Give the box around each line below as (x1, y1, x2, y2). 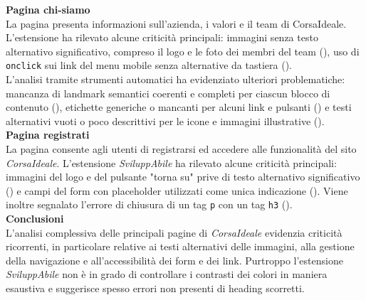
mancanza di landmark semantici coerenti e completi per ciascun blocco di (6, 85, 330, 100)
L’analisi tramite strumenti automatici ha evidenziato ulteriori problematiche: (6, 72, 345, 87)
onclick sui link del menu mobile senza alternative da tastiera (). (6, 58, 292, 73)
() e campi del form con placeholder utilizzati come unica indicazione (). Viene (6, 183, 348, 198)
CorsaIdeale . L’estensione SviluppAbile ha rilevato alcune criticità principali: (6, 155, 337, 170)
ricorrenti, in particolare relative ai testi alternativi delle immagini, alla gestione (6, 239, 355, 254)
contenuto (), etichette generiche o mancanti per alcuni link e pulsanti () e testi (6, 100, 352, 114)
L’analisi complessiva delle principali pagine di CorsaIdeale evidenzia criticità (6, 225, 343, 240)
